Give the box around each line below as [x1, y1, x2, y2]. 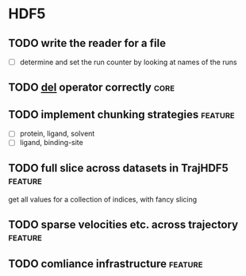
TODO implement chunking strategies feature [8, 108, 236, 121]
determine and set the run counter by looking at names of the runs [19, 57, 237, 67]
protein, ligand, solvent [19, 128, 95, 139]
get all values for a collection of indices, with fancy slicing [8, 195, 198, 205]
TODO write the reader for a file [8, 36, 167, 50]
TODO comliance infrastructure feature [8, 257, 203, 270]
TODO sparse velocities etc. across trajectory [8, 217, 239, 231]
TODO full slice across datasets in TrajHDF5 [8, 161, 229, 174]
